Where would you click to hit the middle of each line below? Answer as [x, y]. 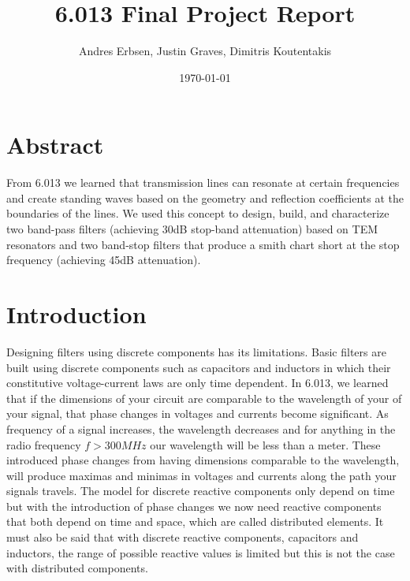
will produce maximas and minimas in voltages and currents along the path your [201, 475]
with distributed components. [77, 568]
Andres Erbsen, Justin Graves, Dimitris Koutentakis [205, 51]
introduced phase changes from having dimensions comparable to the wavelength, [203, 460]
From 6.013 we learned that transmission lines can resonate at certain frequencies [203, 182]
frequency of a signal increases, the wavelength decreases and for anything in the [201, 428]
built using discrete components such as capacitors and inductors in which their [199, 367]
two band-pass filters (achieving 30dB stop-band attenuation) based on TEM [192, 229]
